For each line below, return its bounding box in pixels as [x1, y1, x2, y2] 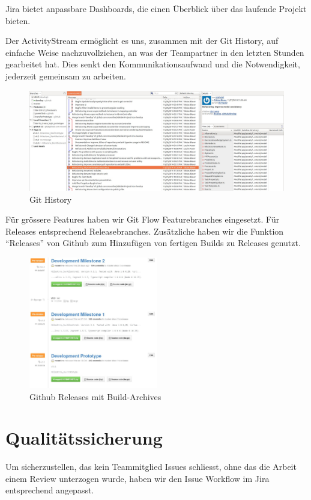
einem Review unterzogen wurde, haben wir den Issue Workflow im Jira [5, 472, 270, 484]
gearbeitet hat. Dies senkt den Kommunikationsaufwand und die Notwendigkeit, [5, 58, 300, 70]
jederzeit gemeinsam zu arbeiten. [5, 69, 126, 82]
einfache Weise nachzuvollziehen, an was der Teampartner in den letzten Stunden [5, 46, 304, 58]
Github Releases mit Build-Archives [29, 390, 162, 403]
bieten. [5, 14, 31, 26]
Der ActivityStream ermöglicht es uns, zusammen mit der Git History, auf [5, 34, 279, 47]
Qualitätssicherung [5, 425, 163, 450]
